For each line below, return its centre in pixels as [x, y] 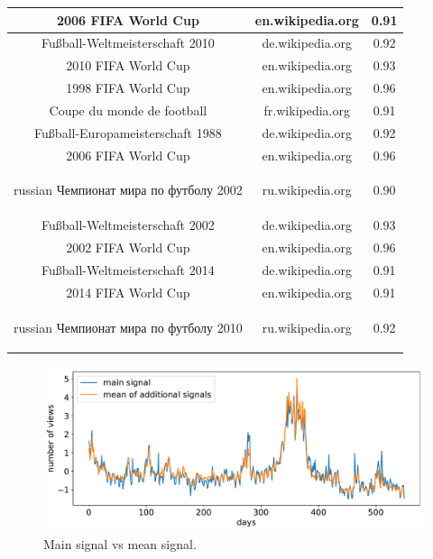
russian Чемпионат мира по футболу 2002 [128, 190]
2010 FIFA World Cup [128, 65]
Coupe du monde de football [128, 110]
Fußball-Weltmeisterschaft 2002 [128, 225]
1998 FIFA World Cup [128, 88]
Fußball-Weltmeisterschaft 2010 [128, 43]
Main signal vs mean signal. [120, 543]
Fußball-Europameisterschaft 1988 [128, 132]
